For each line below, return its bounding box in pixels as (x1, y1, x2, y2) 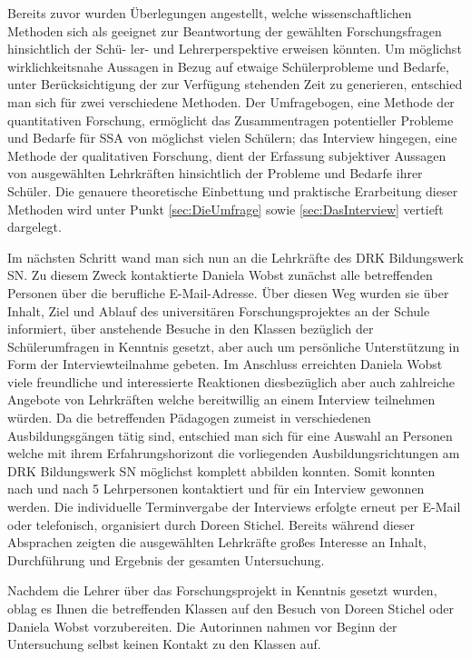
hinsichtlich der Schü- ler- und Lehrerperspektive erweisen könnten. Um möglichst (7, 39, 462, 58)
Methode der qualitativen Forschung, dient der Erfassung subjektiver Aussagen (7, 145, 446, 165)
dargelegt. (7, 217, 62, 236)
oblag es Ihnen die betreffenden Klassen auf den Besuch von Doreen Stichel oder (7, 599, 454, 617)
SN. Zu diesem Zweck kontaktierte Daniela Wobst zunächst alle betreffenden (7, 265, 433, 285)
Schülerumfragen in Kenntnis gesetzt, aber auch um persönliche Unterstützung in (7, 336, 460, 355)
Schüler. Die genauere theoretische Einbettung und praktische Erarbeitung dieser (7, 181, 458, 200)
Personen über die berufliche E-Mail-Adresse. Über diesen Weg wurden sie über (7, 283, 449, 302)
